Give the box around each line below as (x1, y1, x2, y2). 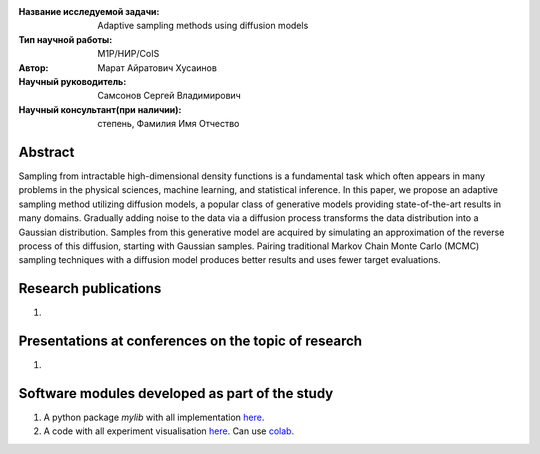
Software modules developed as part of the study (18, 385, 334, 402)
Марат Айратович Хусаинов (97, 61, 217, 74)
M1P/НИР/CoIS (97, 48, 160, 60)
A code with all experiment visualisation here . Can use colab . (43, 425, 295, 437)
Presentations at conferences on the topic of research (18, 333, 363, 350)
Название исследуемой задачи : (18, 6, 160, 17)
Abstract (18, 143, 75, 160)
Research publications (18, 280, 162, 297)
